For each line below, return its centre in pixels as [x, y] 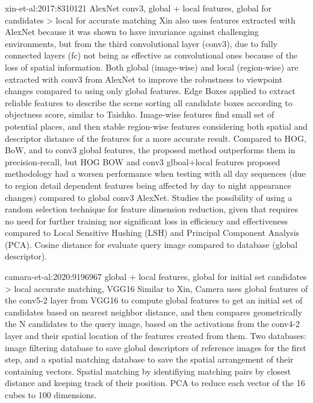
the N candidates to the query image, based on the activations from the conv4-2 [152, 324]
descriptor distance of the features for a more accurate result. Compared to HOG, [156, 138]
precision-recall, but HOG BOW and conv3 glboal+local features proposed [143, 161]
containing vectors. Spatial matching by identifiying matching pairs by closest [148, 371]
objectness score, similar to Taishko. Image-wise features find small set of [140, 114]
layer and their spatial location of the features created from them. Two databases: [156, 336]
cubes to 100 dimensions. [51, 395]
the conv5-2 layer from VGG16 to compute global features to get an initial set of [154, 300]
